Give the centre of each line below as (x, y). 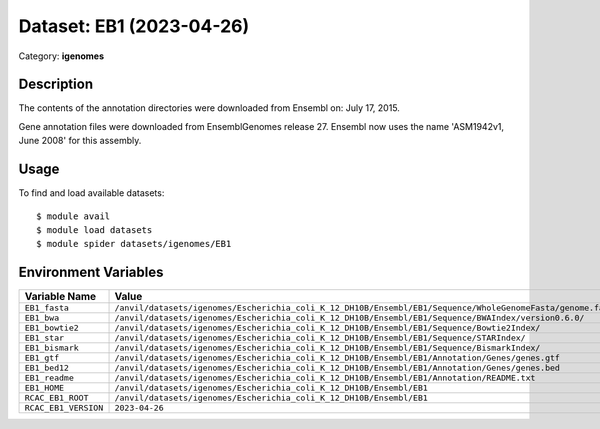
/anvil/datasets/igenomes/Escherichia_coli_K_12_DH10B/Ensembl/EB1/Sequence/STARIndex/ (320, 338)
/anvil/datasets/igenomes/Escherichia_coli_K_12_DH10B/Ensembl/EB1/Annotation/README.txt (325, 378)
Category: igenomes (61, 56)
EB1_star (44, 338)
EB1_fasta (47, 308)
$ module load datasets (94, 229)
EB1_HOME (44, 388)
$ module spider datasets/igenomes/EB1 (134, 244)
